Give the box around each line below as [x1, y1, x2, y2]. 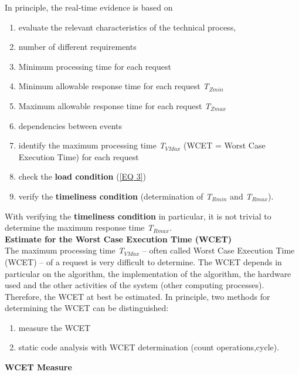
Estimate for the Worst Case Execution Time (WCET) [5, 232, 232, 245]
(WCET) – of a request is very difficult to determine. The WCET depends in [5, 255, 282, 268]
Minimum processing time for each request [18, 60, 171, 72]
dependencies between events [18, 119, 123, 131]
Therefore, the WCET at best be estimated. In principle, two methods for [5, 290, 270, 302]
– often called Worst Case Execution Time [142, 244, 295, 256]
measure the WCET [18, 321, 91, 333]
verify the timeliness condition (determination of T [18, 190, 212, 202]
